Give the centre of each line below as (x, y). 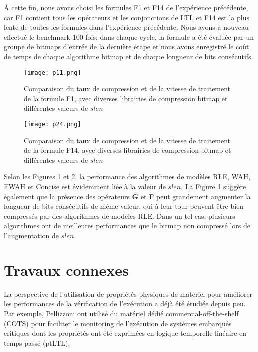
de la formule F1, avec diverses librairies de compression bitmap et (126, 98)
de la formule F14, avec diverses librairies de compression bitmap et (128, 150)
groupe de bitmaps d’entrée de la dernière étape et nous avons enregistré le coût (127, 47)
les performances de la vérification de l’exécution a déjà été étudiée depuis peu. (125, 304)
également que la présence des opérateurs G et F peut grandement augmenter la (127, 196)
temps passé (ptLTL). (37, 343)
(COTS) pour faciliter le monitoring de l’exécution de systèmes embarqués (118, 323)
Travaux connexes (66, 270)
